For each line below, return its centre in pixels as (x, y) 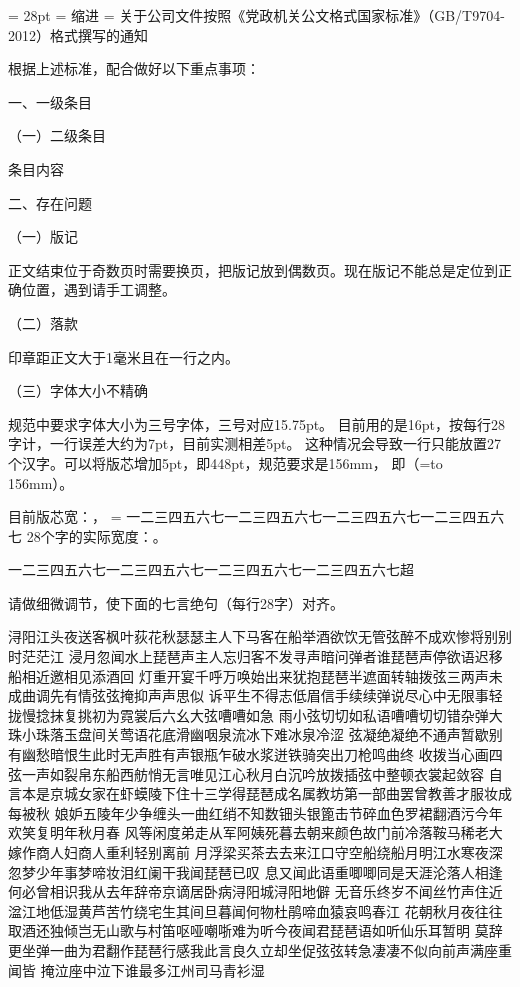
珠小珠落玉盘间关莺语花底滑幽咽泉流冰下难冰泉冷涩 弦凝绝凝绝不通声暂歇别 (255, 734)
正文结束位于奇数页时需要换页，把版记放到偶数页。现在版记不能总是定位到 (253, 269)
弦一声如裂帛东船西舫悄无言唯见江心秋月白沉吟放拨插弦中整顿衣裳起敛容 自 (255, 773)
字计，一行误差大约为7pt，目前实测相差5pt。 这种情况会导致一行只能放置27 (255, 443)
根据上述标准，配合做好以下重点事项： (134, 68)
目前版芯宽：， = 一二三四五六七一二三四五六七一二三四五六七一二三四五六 (256, 516)
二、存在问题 (50, 202)
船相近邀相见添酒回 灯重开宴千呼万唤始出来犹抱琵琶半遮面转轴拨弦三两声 (248, 675)
